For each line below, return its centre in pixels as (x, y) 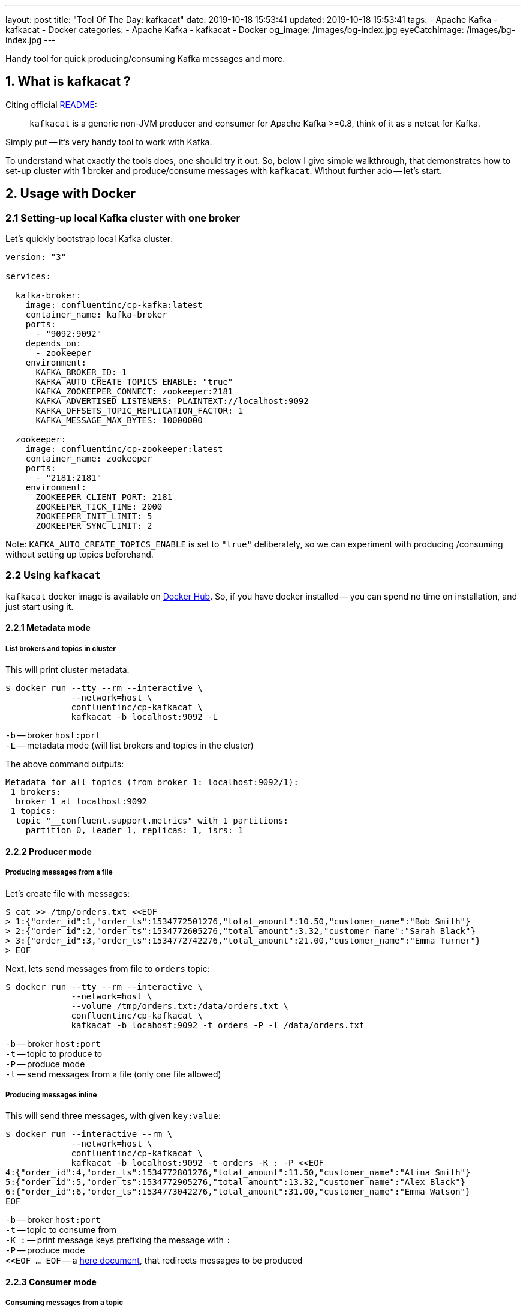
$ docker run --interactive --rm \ (89, 1134)
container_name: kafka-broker (96, 315)
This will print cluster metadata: (67, 670)
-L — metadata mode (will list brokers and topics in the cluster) (130, 746)
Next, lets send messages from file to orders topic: (108, 968)
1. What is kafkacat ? (68, 82)
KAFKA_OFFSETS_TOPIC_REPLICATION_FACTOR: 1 (139, 411)
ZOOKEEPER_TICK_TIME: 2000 (99, 507)
